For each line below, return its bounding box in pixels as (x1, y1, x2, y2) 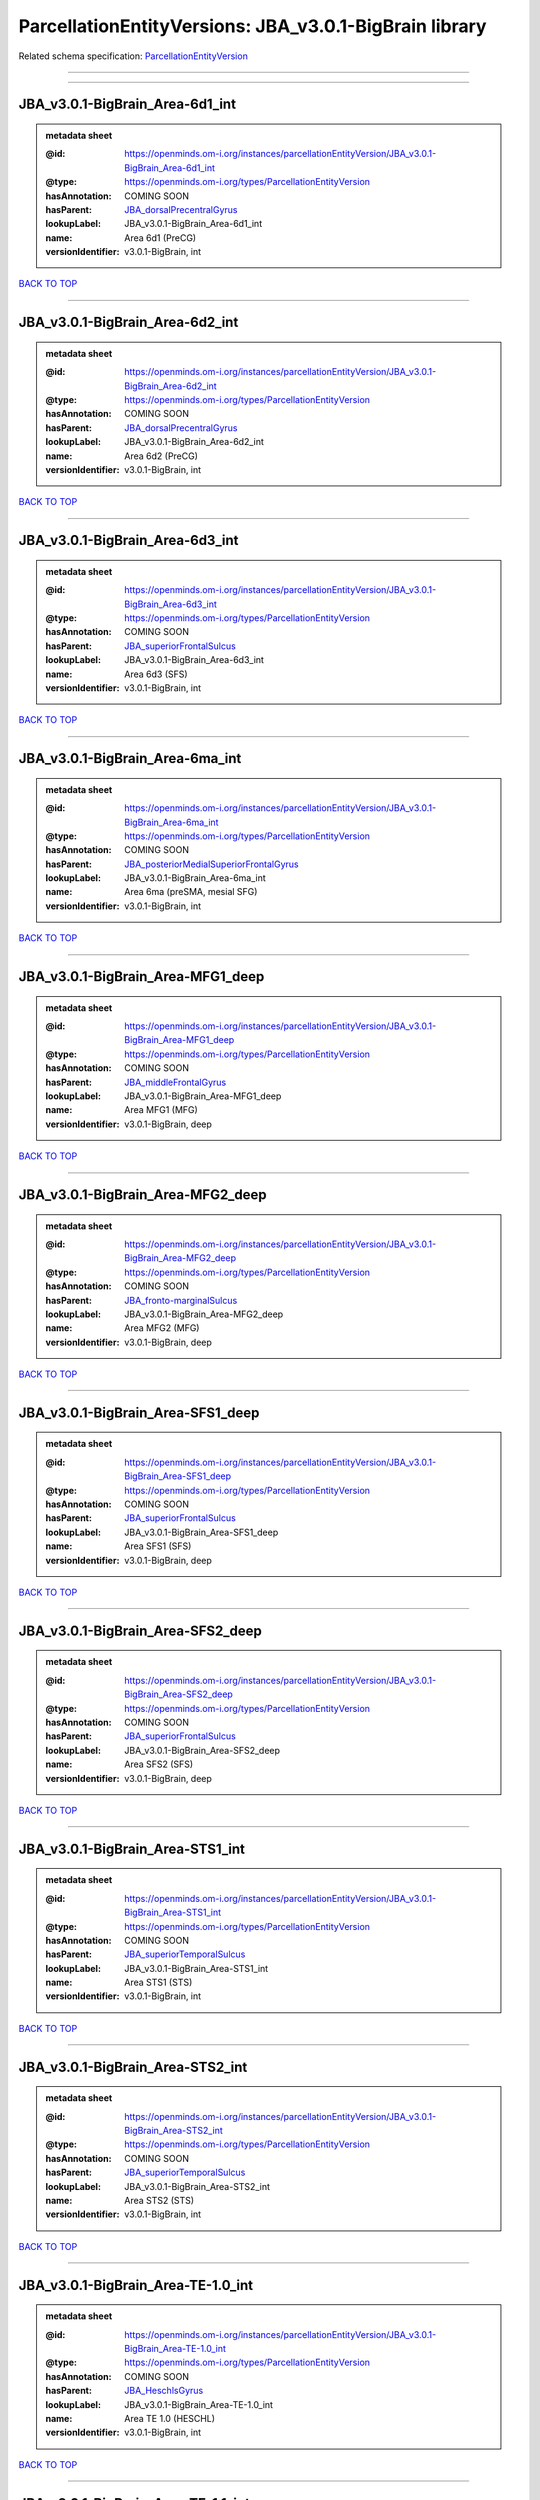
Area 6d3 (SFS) (124, 668, 189, 680)
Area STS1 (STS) (124, 1976, 193, 1989)
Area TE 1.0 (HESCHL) (124, 2412, 215, 2424)
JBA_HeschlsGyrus (124, 2385, 204, 2397)
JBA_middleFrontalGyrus (124, 1076, 227, 1088)
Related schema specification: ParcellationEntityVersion (18, 50, 249, 62)
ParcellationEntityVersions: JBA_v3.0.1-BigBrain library (18, 15, 487, 37)
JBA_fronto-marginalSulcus (124, 1294, 238, 1306)
